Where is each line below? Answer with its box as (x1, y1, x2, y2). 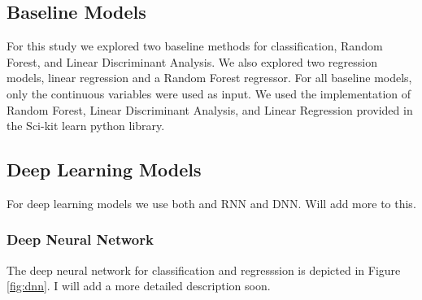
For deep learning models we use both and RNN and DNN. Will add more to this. (7, 194, 416, 211)
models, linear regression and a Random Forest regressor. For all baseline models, (7, 69, 412, 86)
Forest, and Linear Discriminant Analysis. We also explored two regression (7, 53, 377, 70)
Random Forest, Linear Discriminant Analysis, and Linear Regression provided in (7, 101, 413, 118)
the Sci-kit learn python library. (7, 117, 165, 134)
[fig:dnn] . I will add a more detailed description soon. (7, 277, 271, 294)
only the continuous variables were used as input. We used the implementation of (7, 85, 411, 102)
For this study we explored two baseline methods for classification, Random (7, 37, 383, 54)
